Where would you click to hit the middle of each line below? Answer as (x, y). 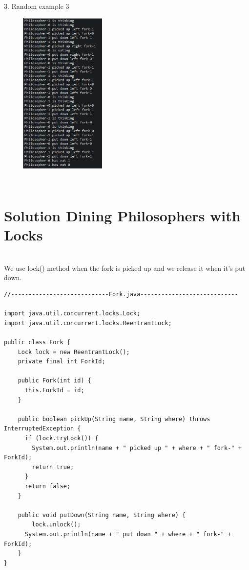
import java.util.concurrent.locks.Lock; (72, 314)
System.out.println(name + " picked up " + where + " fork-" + (137, 448)
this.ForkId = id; (54, 390)
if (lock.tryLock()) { (62, 438)
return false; (48, 486)
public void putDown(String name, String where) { (102, 515)
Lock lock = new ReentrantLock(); (74, 352)
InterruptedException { (42, 429)
